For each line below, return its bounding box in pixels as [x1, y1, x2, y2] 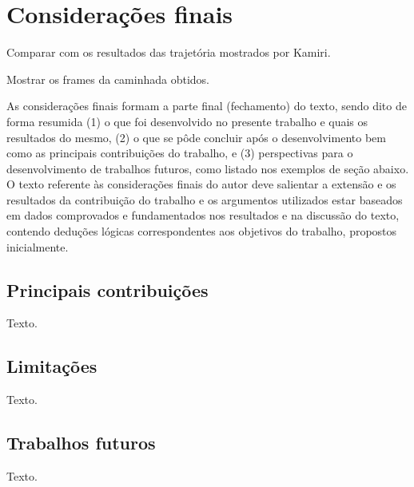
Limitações [6, 354, 98, 378]
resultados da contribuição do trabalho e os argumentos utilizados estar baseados [6, 191, 403, 208]
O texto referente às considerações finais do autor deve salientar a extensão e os [6, 176, 396, 192]
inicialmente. [6, 238, 69, 255]
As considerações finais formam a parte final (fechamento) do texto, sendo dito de [6, 97, 407, 114]
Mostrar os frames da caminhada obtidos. [6, 70, 209, 87]
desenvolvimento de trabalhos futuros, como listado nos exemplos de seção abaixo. [6, 160, 409, 176]
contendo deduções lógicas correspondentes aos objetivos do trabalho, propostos [6, 223, 397, 240]
